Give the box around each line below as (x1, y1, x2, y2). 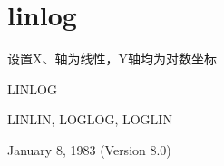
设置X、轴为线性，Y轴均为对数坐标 (7, 49, 217, 68)
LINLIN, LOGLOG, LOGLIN (7, 110, 172, 129)
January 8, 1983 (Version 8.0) (7, 140, 171, 159)
